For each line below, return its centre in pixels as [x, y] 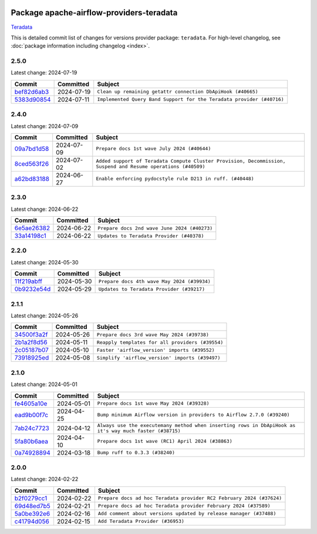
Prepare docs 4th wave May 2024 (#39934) [154, 281]
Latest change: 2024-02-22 [45, 479]
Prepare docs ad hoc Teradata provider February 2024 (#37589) [184, 506]
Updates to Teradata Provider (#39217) [152, 289]
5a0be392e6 [32, 513]
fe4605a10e [31, 404]
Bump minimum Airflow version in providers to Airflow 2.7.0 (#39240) [193, 415]
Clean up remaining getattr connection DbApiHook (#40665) [178, 92]
